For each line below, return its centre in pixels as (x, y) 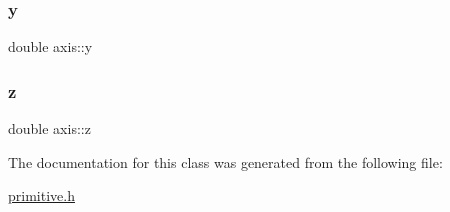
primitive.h (41, 195)
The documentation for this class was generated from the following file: (225, 161)
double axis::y (50, 46)
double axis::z (49, 128)
